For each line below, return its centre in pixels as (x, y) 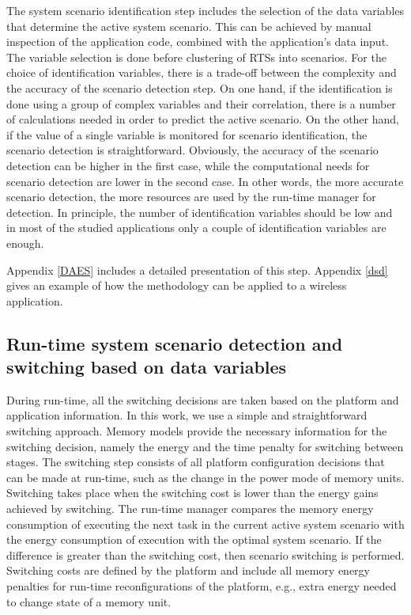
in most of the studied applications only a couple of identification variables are (196, 228)
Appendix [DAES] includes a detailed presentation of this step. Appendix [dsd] (197, 270)
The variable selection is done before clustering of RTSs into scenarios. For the (196, 57)
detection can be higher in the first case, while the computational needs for (188, 165)
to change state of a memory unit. (89, 601)
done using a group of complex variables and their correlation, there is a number (201, 103)
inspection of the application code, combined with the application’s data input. (198, 42)
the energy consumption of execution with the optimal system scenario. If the (194, 539)
